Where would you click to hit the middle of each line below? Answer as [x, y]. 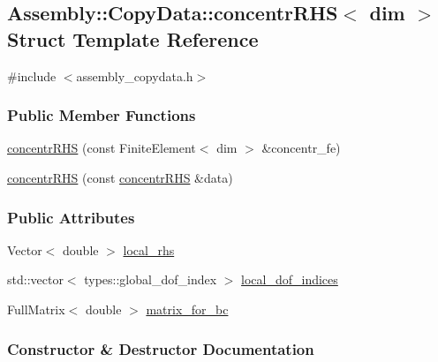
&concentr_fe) [301, 148]
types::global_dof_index [151, 279]
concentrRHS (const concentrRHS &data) [120, 177]
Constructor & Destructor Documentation [161, 348]
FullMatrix [36, 309]
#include [32, 75]
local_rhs [149, 249]
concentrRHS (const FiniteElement [102, 148]
